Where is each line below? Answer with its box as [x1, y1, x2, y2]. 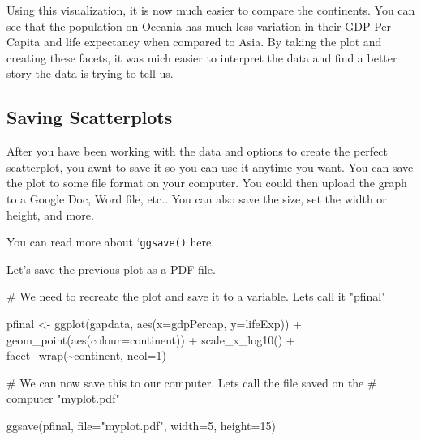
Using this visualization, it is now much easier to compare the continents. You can [6, 2, 415, 18]
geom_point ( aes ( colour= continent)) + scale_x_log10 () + [6, 331, 295, 348]
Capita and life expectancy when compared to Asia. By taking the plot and [6, 33, 382, 50]
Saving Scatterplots [6, 105, 173, 130]
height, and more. [6, 206, 94, 223]
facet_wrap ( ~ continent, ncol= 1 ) [6, 347, 166, 364]
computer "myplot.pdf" [6, 390, 120, 407]
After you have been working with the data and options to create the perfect [6, 143, 389, 160]
